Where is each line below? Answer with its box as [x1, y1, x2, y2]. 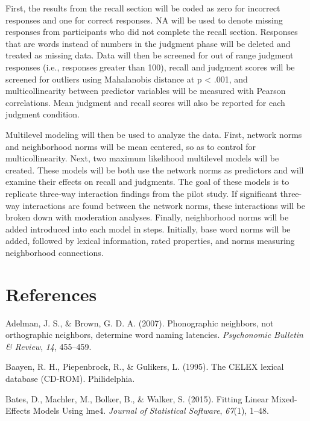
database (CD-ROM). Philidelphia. [5, 372, 135, 384]
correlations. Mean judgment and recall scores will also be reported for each [5, 96, 285, 108]
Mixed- [271, 392, 297, 405]
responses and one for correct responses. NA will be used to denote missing [5, 13, 283, 26]
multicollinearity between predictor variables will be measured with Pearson [5, 84, 286, 97]
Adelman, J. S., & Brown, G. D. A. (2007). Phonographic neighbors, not [5, 316, 274, 329]
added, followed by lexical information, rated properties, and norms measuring [5, 234, 295, 247]
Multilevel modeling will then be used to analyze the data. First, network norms [5, 128, 302, 140]
